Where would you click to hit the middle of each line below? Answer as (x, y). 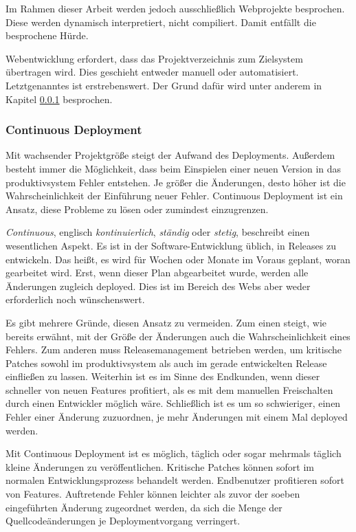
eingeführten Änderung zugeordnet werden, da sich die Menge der (144, 507)
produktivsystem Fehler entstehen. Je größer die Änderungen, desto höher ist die (176, 182)
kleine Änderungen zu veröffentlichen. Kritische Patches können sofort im (160, 466)
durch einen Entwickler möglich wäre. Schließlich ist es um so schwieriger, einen (173, 403)
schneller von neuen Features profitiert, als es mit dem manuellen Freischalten (169, 389)
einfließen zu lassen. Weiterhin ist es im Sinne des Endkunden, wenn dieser (163, 376)
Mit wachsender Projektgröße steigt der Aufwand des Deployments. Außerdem (170, 155)
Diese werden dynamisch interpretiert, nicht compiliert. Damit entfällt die (161, 22)
